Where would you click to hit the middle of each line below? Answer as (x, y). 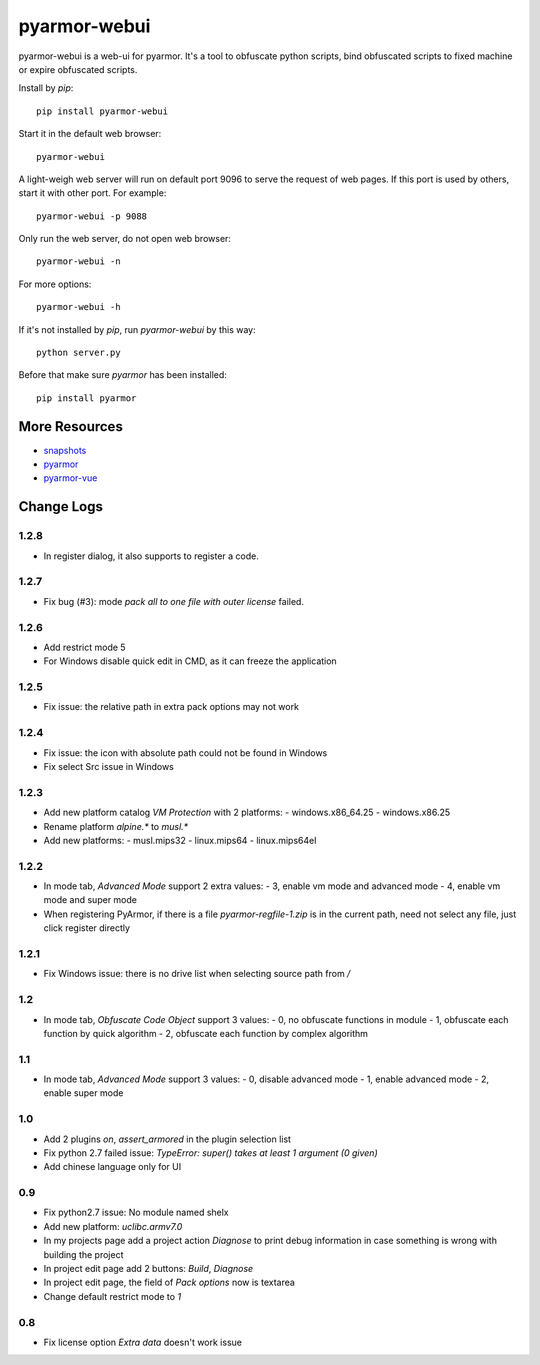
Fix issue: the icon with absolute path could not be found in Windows (185, 752)
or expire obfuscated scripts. (78, 69)
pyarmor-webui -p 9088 (92, 216)
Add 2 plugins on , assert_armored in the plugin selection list (167, 1139)
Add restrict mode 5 (84, 647)
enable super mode (83, 1093)
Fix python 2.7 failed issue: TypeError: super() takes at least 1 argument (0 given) (211, 1152)
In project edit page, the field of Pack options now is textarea (169, 1282)
